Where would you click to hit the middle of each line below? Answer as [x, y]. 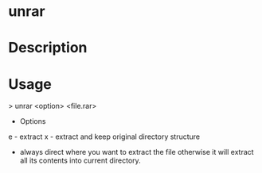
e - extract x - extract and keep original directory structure [104, 136]
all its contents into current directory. [80, 160]
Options [33, 121]
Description [48, 48]
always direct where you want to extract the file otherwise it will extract [137, 152]
